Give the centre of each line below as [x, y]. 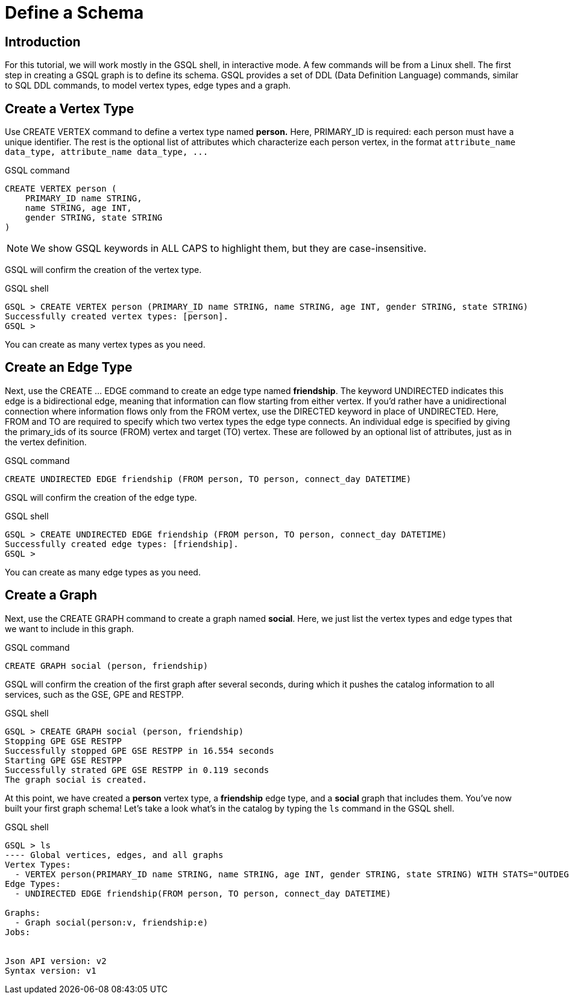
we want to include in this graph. [69, 628]
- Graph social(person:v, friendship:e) [112, 922]
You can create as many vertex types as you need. [105, 345]
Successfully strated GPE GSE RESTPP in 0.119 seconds [137, 770]
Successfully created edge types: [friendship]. [122, 544]
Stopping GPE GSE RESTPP [63, 741]
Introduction [43, 42]
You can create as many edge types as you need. [103, 572]
